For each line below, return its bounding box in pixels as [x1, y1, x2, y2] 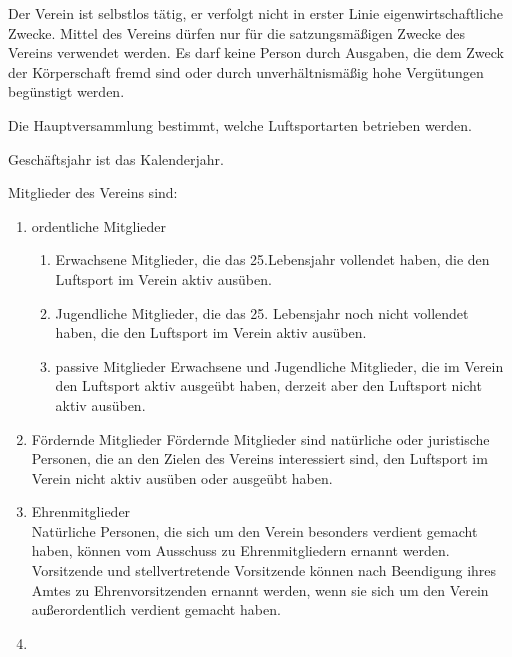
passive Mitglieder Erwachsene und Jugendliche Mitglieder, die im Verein [55, 355, 504, 376]
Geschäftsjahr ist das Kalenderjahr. [8, 148, 224, 169]
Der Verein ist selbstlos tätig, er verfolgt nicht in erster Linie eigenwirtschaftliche [8, 3, 503, 23]
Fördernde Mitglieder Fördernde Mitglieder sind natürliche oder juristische [31, 428, 490, 449]
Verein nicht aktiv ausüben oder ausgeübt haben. [31, 467, 333, 488]
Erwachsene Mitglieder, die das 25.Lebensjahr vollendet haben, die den [55, 249, 490, 270]
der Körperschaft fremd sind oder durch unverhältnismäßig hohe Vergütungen [8, 61, 484, 82]
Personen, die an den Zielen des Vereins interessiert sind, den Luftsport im [31, 448, 488, 469]
